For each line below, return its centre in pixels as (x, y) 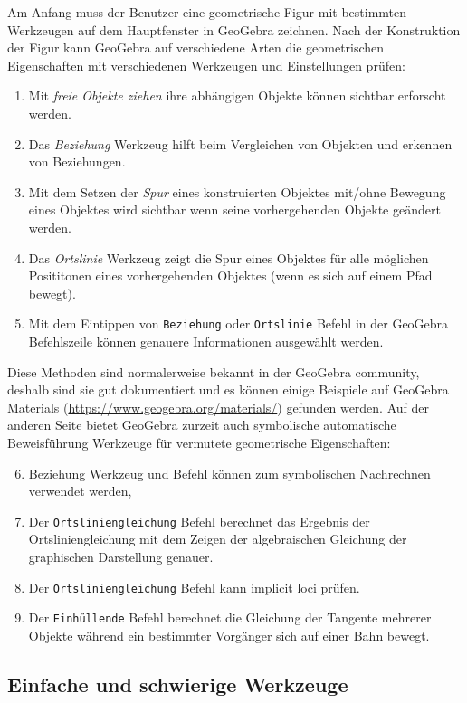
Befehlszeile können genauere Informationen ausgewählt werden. (206, 341)
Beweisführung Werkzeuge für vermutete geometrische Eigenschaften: (199, 442)
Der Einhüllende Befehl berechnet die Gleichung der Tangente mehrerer (230, 617)
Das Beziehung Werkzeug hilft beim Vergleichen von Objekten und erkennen (240, 143)
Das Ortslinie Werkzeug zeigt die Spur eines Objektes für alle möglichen (229, 257)
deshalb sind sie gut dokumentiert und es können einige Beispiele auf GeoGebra (228, 389)
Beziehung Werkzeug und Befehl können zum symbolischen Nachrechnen (229, 473)
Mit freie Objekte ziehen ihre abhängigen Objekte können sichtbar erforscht (237, 95)
